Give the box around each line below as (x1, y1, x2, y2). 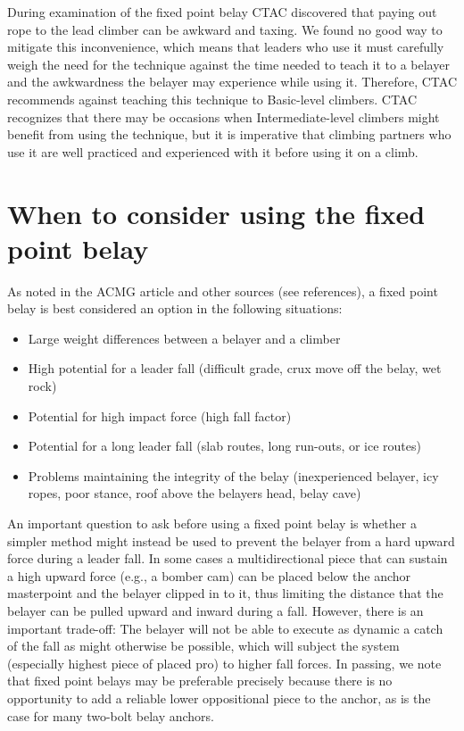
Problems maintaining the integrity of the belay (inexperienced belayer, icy (28, 466, 439, 485)
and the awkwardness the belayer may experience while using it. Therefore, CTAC (7, 72, 457, 91)
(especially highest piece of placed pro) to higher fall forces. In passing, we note (7, 653, 442, 672)
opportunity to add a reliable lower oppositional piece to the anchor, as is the (7, 688, 431, 707)
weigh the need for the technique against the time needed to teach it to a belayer (7, 54, 450, 73)
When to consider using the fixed (7, 195, 426, 231)
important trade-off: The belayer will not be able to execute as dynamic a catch (7, 619, 443, 637)
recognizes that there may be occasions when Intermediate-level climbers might (7, 107, 440, 126)
